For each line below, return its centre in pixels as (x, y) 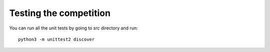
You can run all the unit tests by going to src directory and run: (73, 28)
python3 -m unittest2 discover (56, 39)
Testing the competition (60, 13)
